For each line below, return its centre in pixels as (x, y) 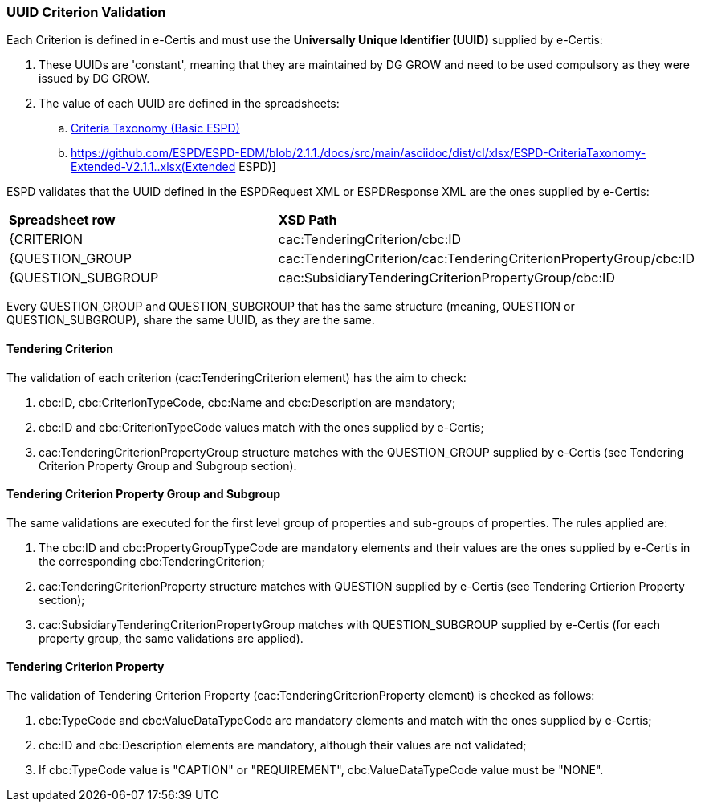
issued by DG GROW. (94, 79)
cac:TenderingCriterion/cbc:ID (370, 240)
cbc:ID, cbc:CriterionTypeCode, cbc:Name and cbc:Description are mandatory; (247, 402)
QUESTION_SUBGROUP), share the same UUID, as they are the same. (191, 320)
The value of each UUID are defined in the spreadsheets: (189, 104)
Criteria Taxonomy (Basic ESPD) (155, 128)
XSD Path (308, 220)
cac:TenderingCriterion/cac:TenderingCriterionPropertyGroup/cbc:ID (486, 259)
